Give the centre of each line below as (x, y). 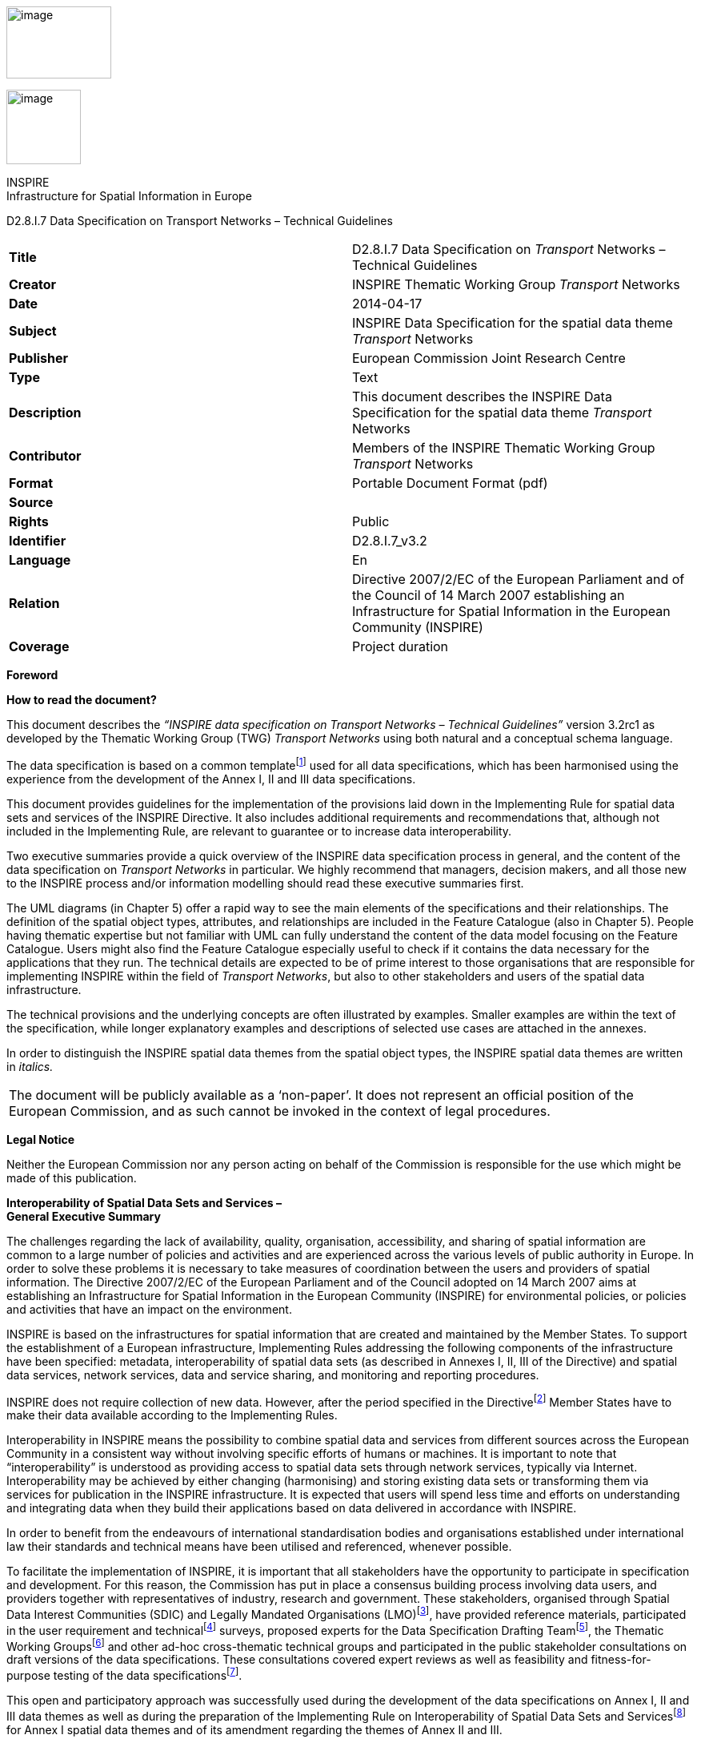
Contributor (45, 456)
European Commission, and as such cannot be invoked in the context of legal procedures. (280, 1111)
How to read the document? (82, 700)
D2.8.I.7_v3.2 (390, 541)
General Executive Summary (84, 1216)
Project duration (401, 646)
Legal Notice (41, 1139)
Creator (32, 284)
